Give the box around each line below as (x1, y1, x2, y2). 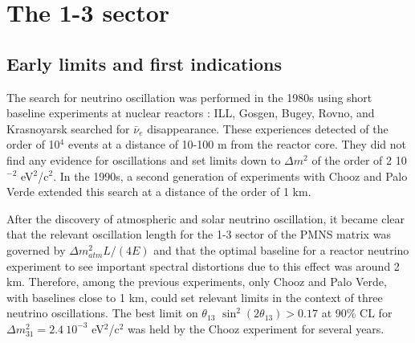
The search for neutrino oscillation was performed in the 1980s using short (6, 88, 372, 105)
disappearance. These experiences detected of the (147, 120, 389, 137)
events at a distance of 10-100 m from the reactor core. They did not (67, 136, 406, 153)
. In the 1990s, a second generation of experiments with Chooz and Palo (53, 167, 408, 184)
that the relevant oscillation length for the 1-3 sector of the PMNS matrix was (6, 226, 391, 243)
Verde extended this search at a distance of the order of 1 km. (6, 183, 311, 200)
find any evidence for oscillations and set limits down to (6, 151, 281, 168)
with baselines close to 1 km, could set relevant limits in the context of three (6, 288, 383, 305)
